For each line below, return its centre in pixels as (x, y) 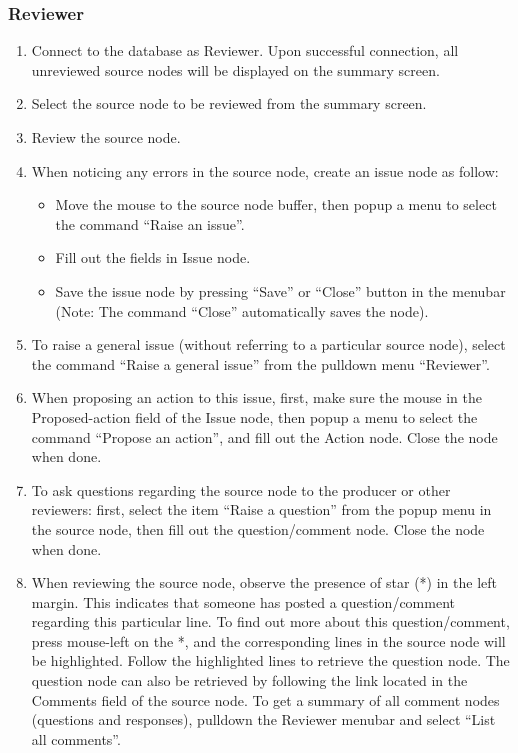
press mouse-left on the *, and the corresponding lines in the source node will (268, 640)
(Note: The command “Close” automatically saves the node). (242, 310)
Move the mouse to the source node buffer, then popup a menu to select (276, 204)
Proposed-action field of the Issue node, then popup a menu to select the (254, 416)
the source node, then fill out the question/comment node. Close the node (258, 528)
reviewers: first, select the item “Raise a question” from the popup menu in (261, 509)
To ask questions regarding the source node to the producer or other (241, 489)
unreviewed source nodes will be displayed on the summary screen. (235, 69)
